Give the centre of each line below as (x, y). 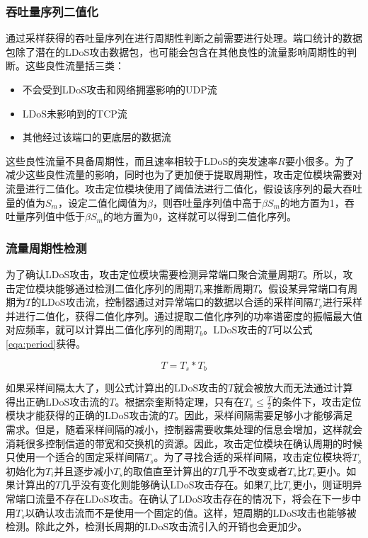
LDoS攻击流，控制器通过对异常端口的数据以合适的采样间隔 (177, 302)
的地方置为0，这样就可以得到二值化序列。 (200, 216)
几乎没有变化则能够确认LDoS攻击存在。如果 (162, 485)
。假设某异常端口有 (303, 288)
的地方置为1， (312, 202)
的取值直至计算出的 (167, 470)
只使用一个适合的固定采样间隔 (75, 457)
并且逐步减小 (84, 470)
